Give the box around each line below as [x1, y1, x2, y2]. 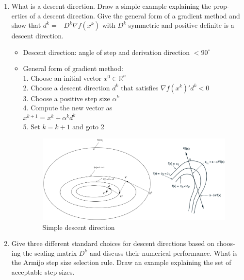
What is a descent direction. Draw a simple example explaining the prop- [11, 1, 229, 11]
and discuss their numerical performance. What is [89, 247, 238, 258]
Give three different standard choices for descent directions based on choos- [11, 238, 235, 248]
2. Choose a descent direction [23, 82, 110, 92]
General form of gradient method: [23, 63, 123, 73]
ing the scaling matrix [11, 247, 77, 258]
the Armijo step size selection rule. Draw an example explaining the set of [11, 257, 231, 267]
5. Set [23, 122, 40, 132]
